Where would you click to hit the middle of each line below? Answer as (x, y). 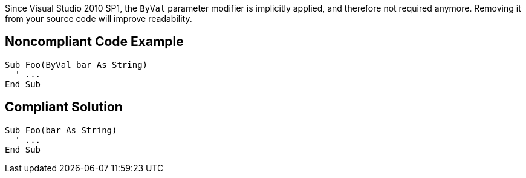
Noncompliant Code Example (94, 42)
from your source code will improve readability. (99, 18)
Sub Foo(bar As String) (61, 130)
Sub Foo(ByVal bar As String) (76, 64)
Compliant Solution (64, 107)
